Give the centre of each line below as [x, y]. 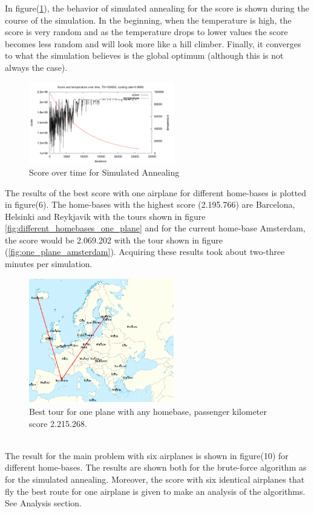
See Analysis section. [43, 503]
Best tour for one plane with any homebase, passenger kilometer [148, 412]
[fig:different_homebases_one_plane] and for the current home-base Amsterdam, [155, 228]
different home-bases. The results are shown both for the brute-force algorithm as [156, 467]
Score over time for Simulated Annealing [104, 172]
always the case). [36, 67]
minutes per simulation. [49, 264]
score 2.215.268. [58, 423]
